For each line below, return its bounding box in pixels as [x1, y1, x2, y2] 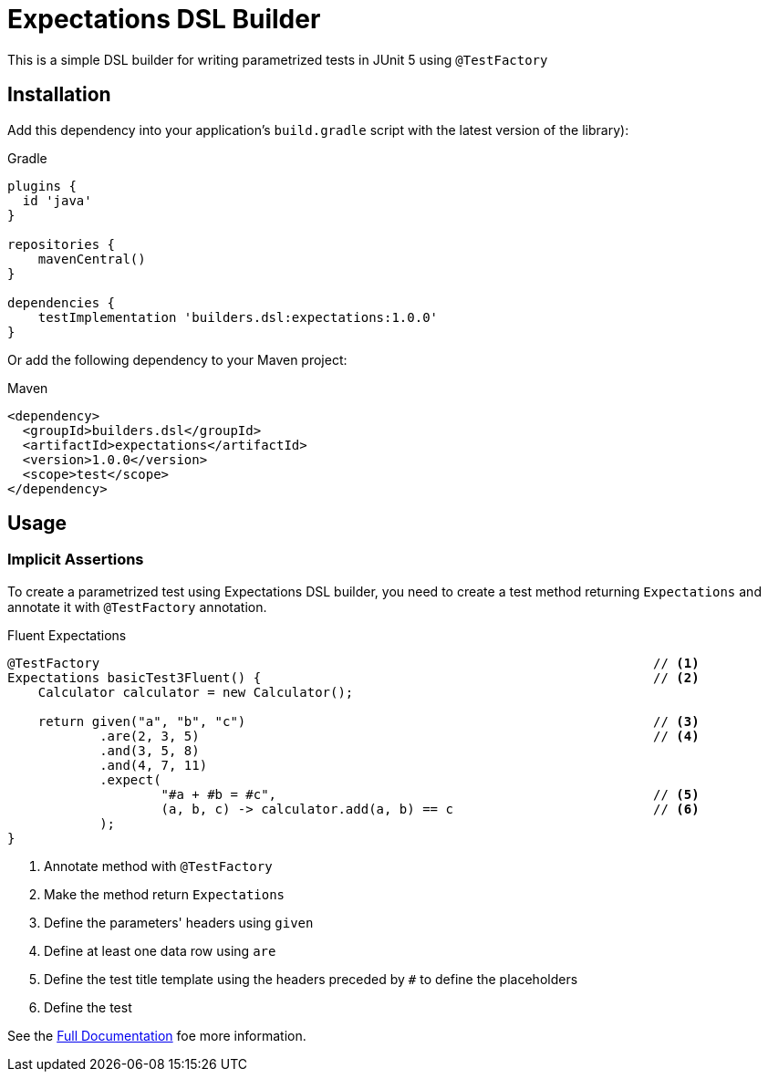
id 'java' [22, 192, 92, 208]
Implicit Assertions [7, 550, 144, 569]
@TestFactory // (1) [7, 655, 700, 670]
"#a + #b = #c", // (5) [161, 786, 700, 802]
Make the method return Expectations [44, 886, 285, 902]
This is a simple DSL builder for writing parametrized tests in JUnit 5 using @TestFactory [7, 51, 548, 67]
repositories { [7, 236, 116, 252]
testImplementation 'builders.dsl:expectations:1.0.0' [37, 309, 439, 325]
